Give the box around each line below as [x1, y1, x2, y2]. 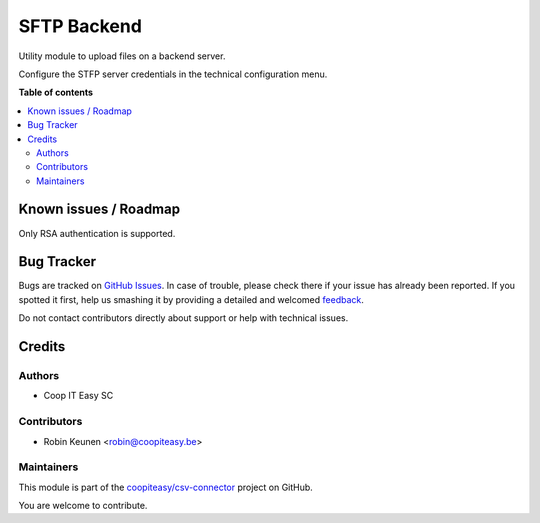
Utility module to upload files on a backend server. [18, 50, 226, 62]
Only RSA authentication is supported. [18, 227, 176, 239]
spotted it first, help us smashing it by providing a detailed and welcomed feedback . [18, 293, 365, 305]
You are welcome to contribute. [18, 500, 148, 512]
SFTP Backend [18, 15, 142, 37]
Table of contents [18, 86, 94, 99]
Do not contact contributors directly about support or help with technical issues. [18, 312, 349, 324]
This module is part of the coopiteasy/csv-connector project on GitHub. [18, 481, 314, 493]
